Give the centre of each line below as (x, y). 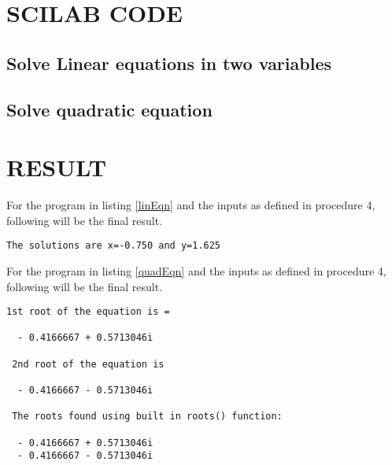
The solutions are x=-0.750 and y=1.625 (114, 246)
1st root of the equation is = (88, 312)
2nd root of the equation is (88, 364)
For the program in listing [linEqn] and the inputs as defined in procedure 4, (191, 205)
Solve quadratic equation (109, 109)
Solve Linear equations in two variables (169, 63)
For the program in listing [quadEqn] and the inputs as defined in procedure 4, (196, 270)
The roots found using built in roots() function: (147, 417)
